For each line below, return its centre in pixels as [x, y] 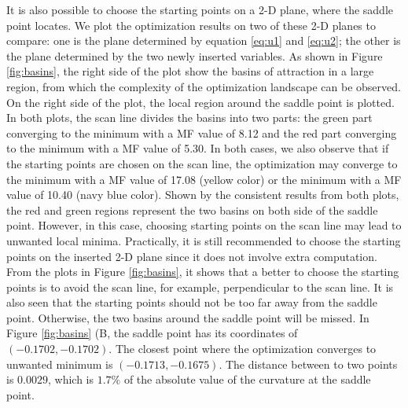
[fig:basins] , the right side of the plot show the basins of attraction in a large [190, 71]
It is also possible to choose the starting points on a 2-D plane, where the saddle [200, 9]
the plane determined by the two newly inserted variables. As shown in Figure [195, 55]
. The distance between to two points [308, 364]
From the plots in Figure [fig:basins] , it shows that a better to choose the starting [203, 272]
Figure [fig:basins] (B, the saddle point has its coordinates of [152, 333]
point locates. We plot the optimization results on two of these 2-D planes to [191, 25]
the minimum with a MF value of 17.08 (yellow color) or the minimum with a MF [204, 179]
